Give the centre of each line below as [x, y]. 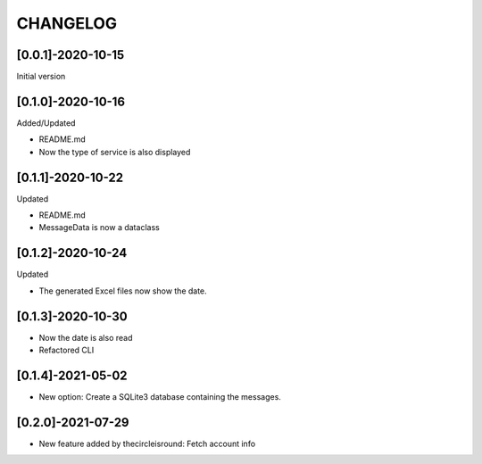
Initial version [41, 77]
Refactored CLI [66, 350]
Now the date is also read [86, 337]
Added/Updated [46, 123]
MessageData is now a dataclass [99, 228]
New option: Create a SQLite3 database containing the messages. [160, 396]
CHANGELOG [67, 23]
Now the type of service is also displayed [115, 152]
